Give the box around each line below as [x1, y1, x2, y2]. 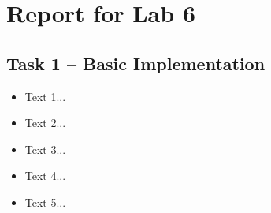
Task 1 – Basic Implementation [6, 50, 265, 75]
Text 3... [24, 140, 66, 157]
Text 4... [24, 167, 66, 184]
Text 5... [24, 193, 66, 210]
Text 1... [24, 88, 66, 104]
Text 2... [24, 114, 66, 131]
